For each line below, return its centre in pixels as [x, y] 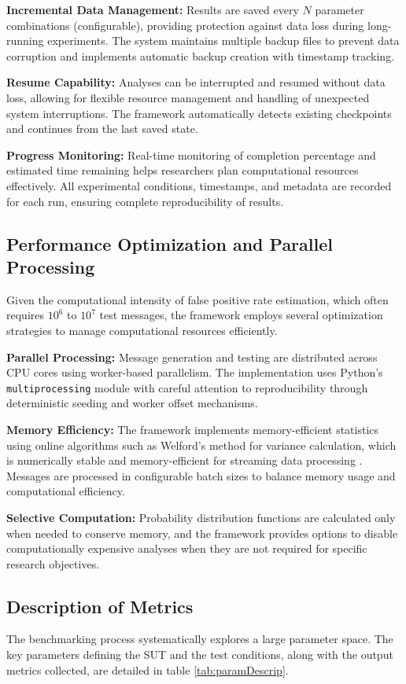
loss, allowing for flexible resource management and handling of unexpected [188, 97]
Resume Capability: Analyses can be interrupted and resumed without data [196, 82]
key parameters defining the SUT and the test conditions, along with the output [200, 655]
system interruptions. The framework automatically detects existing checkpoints [199, 113]
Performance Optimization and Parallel [170, 243]
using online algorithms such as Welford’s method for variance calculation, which [201, 445]
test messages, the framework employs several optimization [241, 315]
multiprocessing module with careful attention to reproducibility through [187, 387]
